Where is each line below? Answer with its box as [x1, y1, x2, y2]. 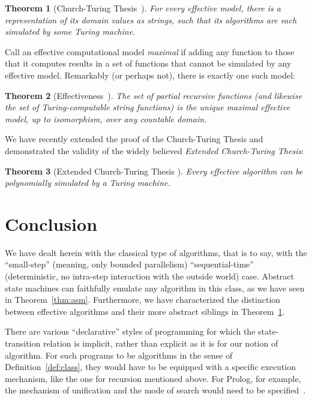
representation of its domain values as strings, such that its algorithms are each [5, 13, 297, 26]
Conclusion [5, 211, 98, 236]
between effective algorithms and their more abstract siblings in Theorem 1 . [5, 305, 285, 317]
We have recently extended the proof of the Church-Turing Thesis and [5, 133, 263, 145]
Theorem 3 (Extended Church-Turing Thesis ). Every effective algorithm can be [5, 164, 303, 177]
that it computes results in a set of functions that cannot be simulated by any [5, 57, 292, 70]
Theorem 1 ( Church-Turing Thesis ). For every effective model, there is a [5, 2, 281, 14]
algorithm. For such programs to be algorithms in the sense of [5, 348, 233, 361]
